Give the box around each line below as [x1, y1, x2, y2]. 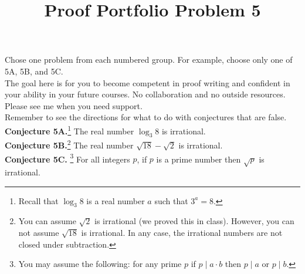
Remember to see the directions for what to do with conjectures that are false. [5, 111, 287, 123]
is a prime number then [156, 153, 241, 165]
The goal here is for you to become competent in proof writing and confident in [5, 76, 290, 89]
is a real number [86, 194, 145, 207]
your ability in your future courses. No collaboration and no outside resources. [5, 88, 286, 100]
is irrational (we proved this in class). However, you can [94, 215, 294, 227]
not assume [18, 226, 59, 239]
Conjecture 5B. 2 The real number [5, 137, 134, 151]
